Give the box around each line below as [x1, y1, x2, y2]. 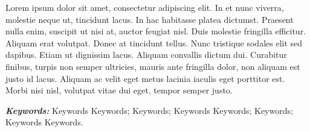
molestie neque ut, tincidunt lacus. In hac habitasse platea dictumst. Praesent [5, 13, 294, 25]
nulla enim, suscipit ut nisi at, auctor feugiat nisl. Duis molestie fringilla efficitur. [5, 25, 306, 37]
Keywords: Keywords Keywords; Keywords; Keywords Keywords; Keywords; [5, 104, 293, 116]
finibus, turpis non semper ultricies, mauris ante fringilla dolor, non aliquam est [5, 60, 300, 72]
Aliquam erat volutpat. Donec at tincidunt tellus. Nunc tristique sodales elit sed [5, 36, 303, 49]
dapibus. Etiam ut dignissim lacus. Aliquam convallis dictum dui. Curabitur [5, 48, 287, 61]
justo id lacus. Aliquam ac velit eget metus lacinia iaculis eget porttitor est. [5, 72, 285, 84]
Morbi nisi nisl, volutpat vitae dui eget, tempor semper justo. [5, 84, 233, 96]
